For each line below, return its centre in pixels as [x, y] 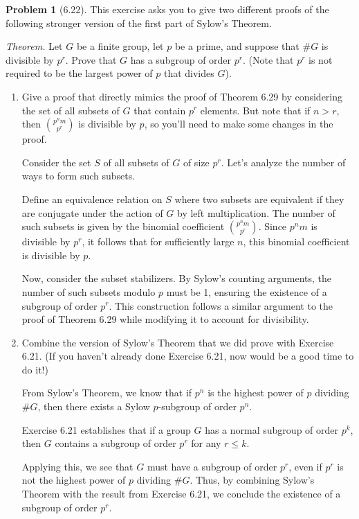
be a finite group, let [120, 46]
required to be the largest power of [79, 73]
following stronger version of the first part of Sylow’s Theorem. [139, 23]
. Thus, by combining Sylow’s [252, 480]
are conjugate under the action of [92, 212]
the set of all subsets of [71, 110]
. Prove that [91, 59]
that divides [189, 73]
